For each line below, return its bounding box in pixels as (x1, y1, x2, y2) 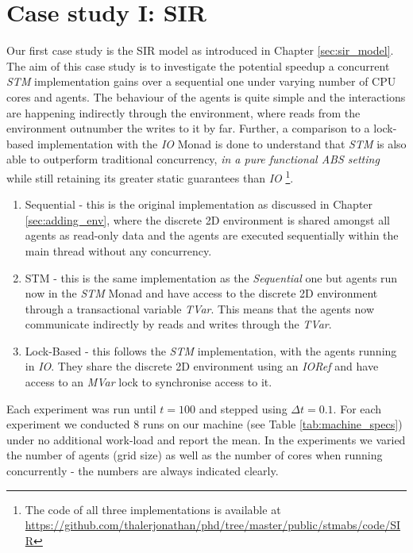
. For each (333, 400, 382, 417)
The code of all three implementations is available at (25, 501, 281, 517)
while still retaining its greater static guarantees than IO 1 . (6, 167, 294, 186)
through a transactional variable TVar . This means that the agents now (25, 300, 375, 317)
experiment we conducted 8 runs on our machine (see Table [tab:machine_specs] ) (6, 416, 403, 432)
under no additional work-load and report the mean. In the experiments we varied (6, 431, 406, 447)
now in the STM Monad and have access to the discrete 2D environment (25, 285, 378, 301)
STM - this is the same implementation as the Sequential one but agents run (25, 269, 398, 286)
